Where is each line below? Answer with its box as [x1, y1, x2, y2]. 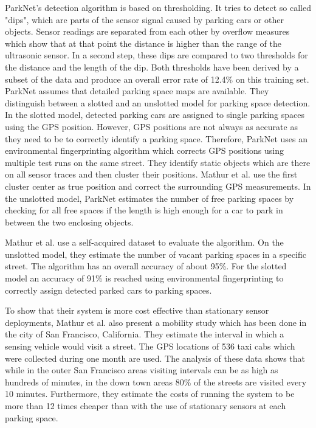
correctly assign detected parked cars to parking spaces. [5, 283, 212, 296]
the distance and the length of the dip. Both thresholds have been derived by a [5, 60, 299, 73]
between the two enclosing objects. [5, 215, 134, 228]
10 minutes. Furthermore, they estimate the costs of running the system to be [5, 387, 295, 400]
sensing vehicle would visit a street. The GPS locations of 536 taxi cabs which [5, 340, 295, 353]
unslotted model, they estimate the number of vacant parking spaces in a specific [5, 247, 306, 260]
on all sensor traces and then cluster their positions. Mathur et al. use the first [5, 168, 298, 181]
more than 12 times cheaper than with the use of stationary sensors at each [5, 399, 286, 412]
